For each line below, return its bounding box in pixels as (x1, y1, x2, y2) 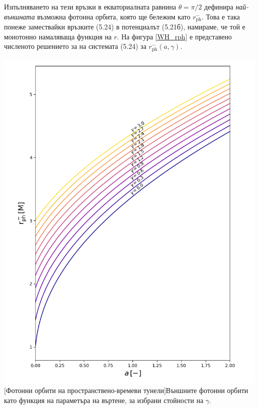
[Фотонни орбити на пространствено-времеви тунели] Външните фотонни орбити (4, 385, 249, 396)
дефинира (204, 1, 234, 11)
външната (4, 11, 35, 21)
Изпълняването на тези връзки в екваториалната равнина (4, 1, 176, 11)
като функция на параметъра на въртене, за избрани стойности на (4, 395, 204, 405)
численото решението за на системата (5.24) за (4, 41, 146, 51)
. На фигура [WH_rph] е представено (117, 31, 232, 41)
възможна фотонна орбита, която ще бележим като (37, 11, 191, 21)
